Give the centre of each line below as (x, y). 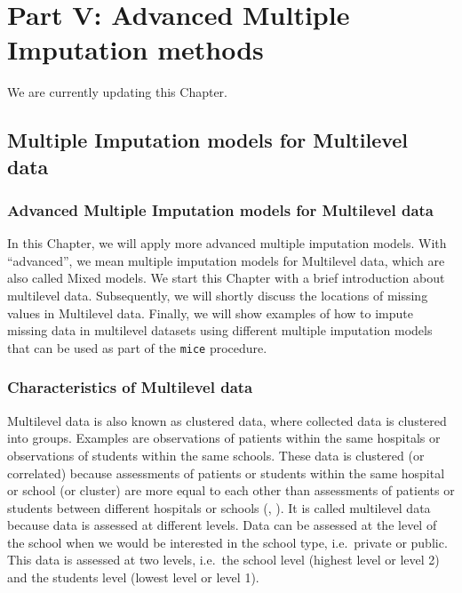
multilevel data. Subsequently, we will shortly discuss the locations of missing (218, 296)
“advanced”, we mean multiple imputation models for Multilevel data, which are (226, 260)
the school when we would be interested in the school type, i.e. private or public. (227, 542)
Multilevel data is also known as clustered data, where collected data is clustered (227, 420)
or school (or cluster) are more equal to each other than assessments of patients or (231, 490)
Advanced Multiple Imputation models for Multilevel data (221, 210)
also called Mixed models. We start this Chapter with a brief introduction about (226, 278)
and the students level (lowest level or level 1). (133, 577)
